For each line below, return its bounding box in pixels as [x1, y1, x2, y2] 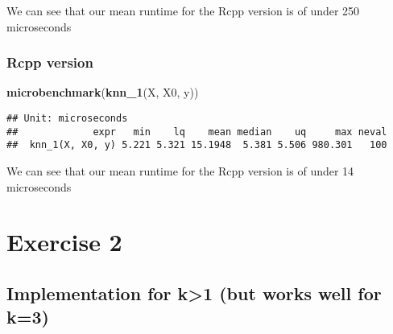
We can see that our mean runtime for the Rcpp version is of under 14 [6, 162, 354, 179]
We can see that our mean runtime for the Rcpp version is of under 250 [6, 2, 360, 19]
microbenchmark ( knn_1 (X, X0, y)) [6, 84, 199, 101]
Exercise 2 [6, 225, 122, 258]
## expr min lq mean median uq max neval [6, 126, 387, 138]
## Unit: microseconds [6, 113, 128, 124]
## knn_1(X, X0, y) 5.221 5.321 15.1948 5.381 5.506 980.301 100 [6, 139, 387, 151]
